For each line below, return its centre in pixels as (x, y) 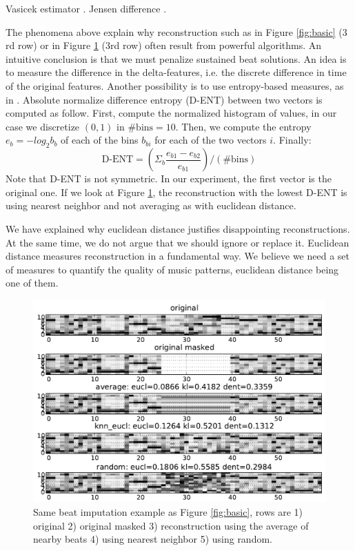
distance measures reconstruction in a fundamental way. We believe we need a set (177, 256)
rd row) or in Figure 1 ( (56, 45)
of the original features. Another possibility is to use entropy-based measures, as (175, 85)
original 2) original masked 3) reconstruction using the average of (171, 525)
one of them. (32, 283)
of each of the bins (100, 140)
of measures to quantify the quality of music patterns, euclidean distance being (172, 269)
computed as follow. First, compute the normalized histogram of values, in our (171, 113)
